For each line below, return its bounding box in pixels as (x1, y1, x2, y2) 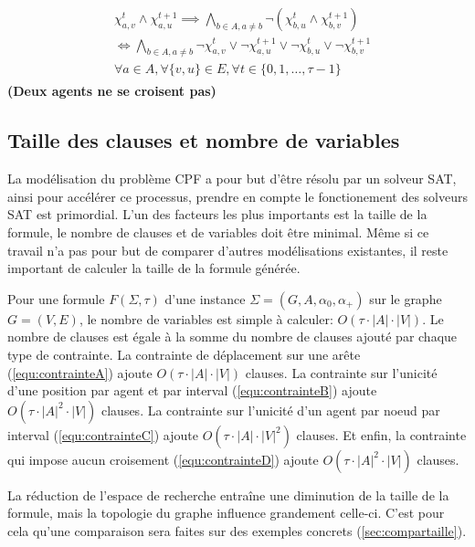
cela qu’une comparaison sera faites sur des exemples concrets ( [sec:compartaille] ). (7, 521, 467, 540)
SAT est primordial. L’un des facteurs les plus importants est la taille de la (7, 205, 427, 224)
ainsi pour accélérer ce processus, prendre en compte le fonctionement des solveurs (7, 186, 468, 205)
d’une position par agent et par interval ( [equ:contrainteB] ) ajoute (7, 381, 377, 400)
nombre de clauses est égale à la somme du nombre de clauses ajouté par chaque (7, 327, 458, 346)
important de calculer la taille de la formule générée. (7, 258, 301, 278)
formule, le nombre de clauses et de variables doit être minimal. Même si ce (7, 222, 429, 241)
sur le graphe (369, 289, 442, 308)
